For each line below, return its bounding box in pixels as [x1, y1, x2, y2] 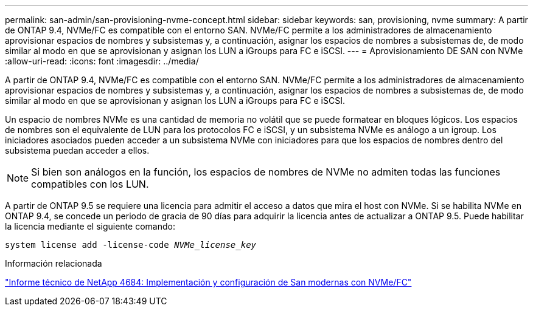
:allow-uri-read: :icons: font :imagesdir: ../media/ [5, 56, 199, 66]
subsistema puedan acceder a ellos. [5, 145, 150, 155]
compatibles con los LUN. [31, 178, 149, 190]
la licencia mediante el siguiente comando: [5, 221, 175, 231]
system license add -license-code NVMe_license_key [5, 240, 257, 250]
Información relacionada [5, 258, 102, 268]
